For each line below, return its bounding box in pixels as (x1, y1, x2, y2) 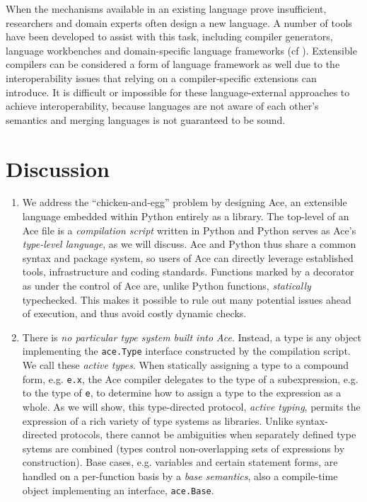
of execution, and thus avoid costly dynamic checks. (22, 306, 247, 321)
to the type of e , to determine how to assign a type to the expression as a (22, 385, 342, 400)
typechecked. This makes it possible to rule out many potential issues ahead (22, 292, 351, 307)
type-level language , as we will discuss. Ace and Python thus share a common (22, 236, 356, 251)
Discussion (6, 154, 110, 183)
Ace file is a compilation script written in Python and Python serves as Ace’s (22, 222, 356, 237)
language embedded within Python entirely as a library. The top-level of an (22, 209, 349, 224)
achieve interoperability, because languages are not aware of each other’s (6, 98, 319, 113)
